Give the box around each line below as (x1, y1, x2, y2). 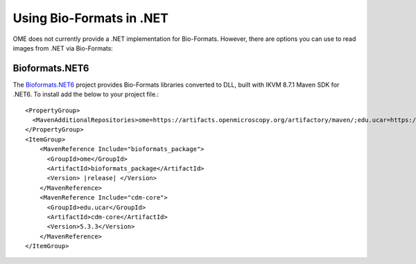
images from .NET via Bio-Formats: (12, 44, 114, 52)
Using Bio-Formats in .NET (12, 10, 169, 26)
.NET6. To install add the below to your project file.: (12, 90, 159, 98)
